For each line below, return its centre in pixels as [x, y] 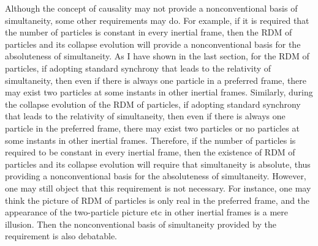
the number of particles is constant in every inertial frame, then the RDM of [149, 32]
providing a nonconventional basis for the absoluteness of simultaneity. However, [156, 176]
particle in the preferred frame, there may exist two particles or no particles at [152, 128]
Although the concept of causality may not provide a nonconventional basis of [151, 8]
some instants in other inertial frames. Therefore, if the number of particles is [150, 140]
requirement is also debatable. [61, 236]
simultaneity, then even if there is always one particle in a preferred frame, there [156, 80]
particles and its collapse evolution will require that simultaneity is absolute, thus [158, 164]
